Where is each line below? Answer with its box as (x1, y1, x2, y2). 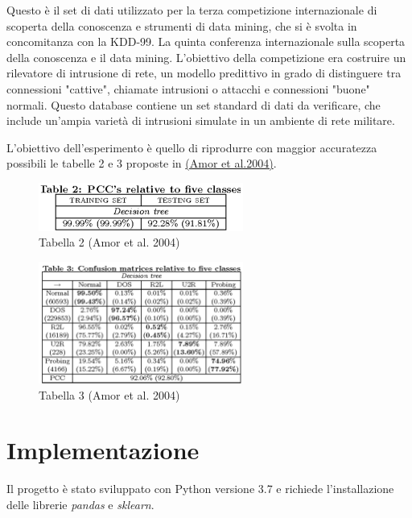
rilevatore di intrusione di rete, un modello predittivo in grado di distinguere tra (6, 64, 402, 81)
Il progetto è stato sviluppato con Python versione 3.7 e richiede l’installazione (6, 480, 394, 497)
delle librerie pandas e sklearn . (6, 495, 154, 512)
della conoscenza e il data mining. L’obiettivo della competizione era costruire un (6, 48, 406, 65)
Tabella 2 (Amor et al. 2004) (39, 234, 180, 251)
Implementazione (6, 433, 200, 466)
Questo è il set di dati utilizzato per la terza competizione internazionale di (6, 2, 377, 18)
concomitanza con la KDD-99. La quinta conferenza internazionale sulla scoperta (6, 33, 406, 50)
